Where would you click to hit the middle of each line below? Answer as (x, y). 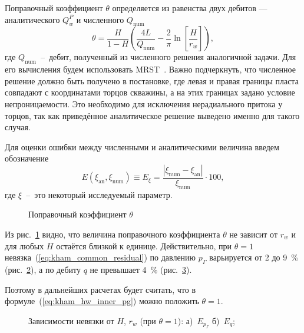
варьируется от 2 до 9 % (254, 257)
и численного (100, 19)
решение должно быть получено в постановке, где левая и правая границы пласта (152, 80)
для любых (24, 245)
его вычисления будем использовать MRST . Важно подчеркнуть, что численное (150, 69)
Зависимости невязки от (71, 320)
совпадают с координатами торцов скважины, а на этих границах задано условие (150, 92)
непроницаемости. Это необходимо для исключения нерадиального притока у (144, 103)
